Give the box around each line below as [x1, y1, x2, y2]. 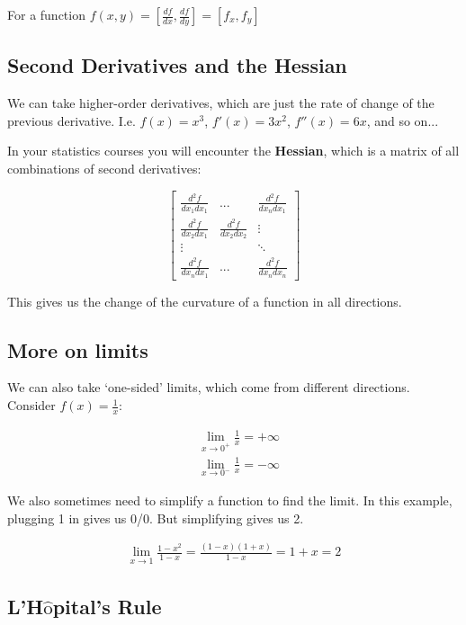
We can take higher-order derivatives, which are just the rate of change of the [7, 94, 435, 112]
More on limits [7, 335, 148, 363]
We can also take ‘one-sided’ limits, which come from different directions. [7, 378, 410, 397]
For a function [7, 5, 85, 23]
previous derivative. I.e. [7, 111, 136, 129]
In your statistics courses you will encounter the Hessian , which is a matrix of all [7, 141, 460, 160]
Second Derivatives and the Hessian [7, 51, 347, 79]
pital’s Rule [52, 593, 162, 621]
